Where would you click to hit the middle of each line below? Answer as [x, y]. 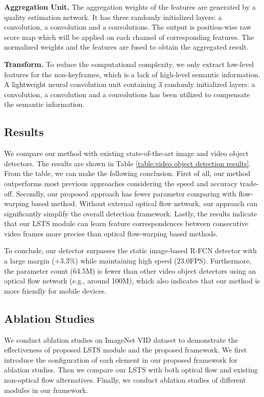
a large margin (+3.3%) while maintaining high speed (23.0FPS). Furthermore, [128, 261]
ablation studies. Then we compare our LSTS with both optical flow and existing [131, 370]
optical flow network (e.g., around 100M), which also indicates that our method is [132, 281]
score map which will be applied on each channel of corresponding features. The [129, 37]
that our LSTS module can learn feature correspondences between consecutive [126, 223]
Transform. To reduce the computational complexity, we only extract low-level [129, 64]
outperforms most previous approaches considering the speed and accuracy [121, 183]
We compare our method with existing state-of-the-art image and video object [126, 153]
